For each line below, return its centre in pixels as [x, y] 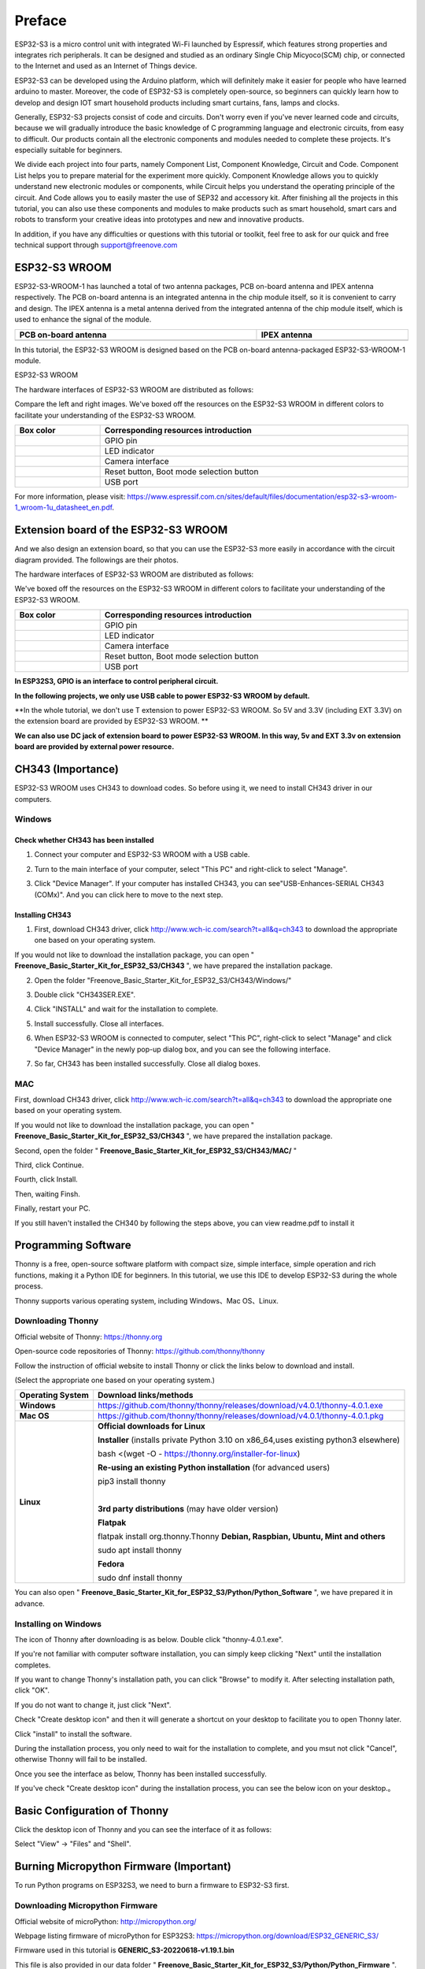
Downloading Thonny [57, 1321]
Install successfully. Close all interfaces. [99, 1023]
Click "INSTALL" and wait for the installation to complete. [126, 1009]
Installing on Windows [58, 1624]
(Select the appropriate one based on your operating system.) [115, 1380]
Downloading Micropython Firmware [86, 1906]
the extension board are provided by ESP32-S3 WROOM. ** [111, 721]
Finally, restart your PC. [52, 1208]
